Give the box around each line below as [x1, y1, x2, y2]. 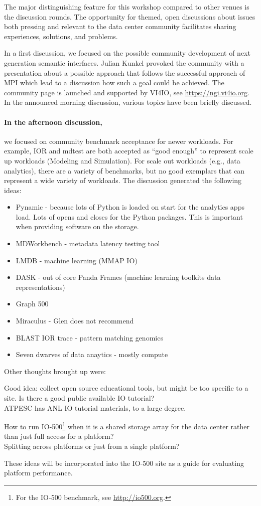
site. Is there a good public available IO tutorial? [4, 393, 155, 403]
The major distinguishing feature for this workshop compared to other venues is [4, 2, 249, 12]
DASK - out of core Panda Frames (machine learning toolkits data [16, 272, 221, 282]
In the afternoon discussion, [4, 116, 102, 127]
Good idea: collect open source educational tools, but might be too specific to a [4, 383, 248, 393]
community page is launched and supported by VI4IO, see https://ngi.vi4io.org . [4, 87, 249, 97]
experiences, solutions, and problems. [4, 31, 118, 41]
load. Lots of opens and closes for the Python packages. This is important [16, 211, 243, 222]
